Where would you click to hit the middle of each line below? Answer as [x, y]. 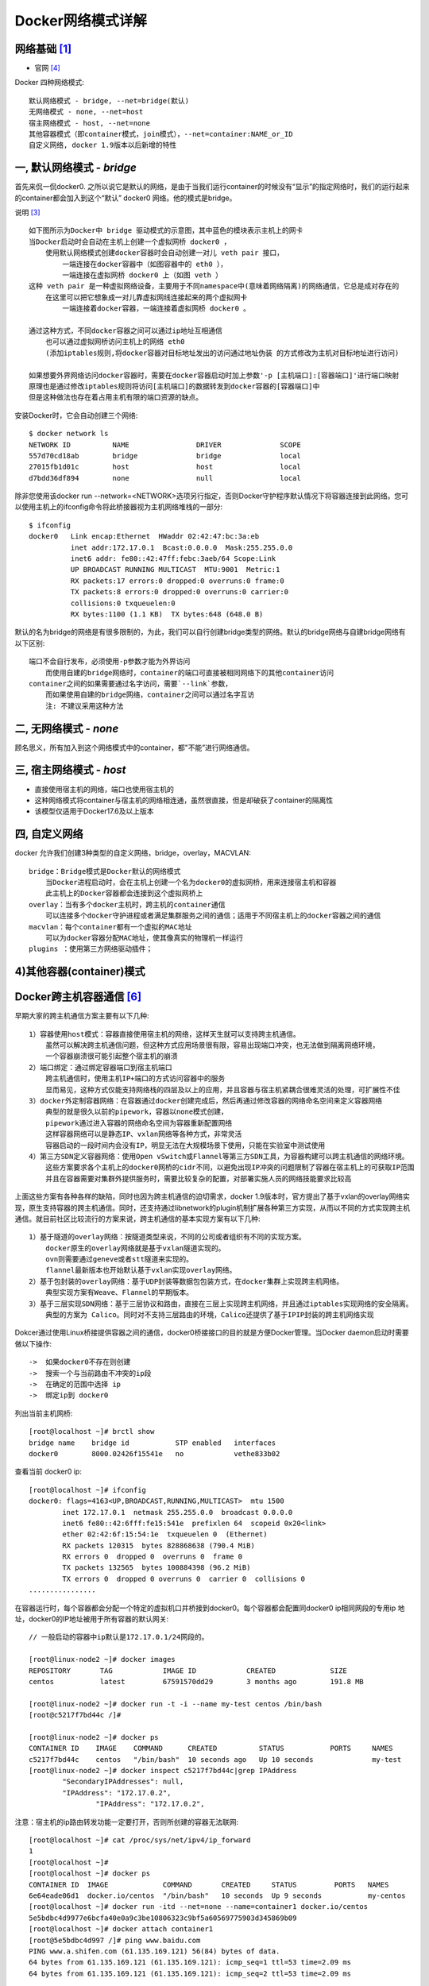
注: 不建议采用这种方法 [84, 706]
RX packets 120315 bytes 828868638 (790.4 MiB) [159, 1546]
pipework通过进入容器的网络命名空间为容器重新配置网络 [139, 1123]
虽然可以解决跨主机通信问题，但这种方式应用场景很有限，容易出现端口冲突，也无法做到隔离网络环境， [212, 1045]
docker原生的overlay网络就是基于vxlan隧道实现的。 [135, 1248]
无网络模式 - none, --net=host [86, 112]
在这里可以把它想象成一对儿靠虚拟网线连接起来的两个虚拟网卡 [146, 297]
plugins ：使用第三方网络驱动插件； [91, 949]
